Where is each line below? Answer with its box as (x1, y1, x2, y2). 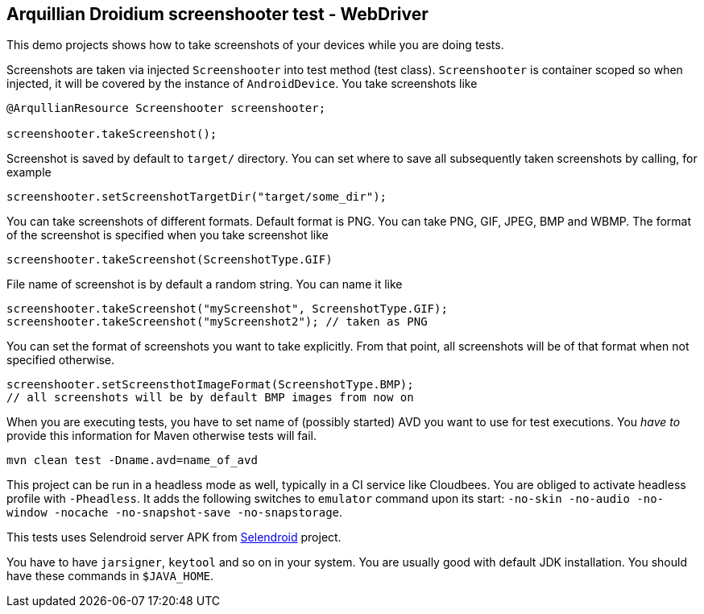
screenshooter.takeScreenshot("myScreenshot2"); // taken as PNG (6, 315, 428, 329)
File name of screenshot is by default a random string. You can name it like (6, 277, 403, 292)
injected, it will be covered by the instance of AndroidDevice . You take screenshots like (6, 77, 478, 91)
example (6, 165, 52, 180)
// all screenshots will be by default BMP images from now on (6, 391, 414, 404)
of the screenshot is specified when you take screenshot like (6, 228, 329, 243)
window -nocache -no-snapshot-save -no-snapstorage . (6, 505, 343, 520)
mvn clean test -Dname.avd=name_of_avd (6, 454, 258, 467)
